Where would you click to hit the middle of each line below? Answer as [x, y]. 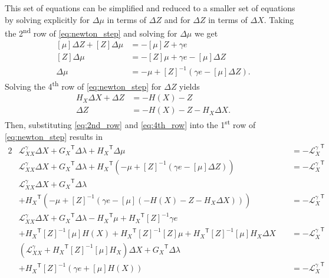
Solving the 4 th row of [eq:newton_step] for [83, 85]
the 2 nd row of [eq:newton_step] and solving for [91, 32]
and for [177, 19]
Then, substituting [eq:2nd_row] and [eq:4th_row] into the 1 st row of [130, 124]
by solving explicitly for [47, 19]
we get [206, 33]
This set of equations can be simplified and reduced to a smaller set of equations [150, 8]
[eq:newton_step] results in [54, 136]
